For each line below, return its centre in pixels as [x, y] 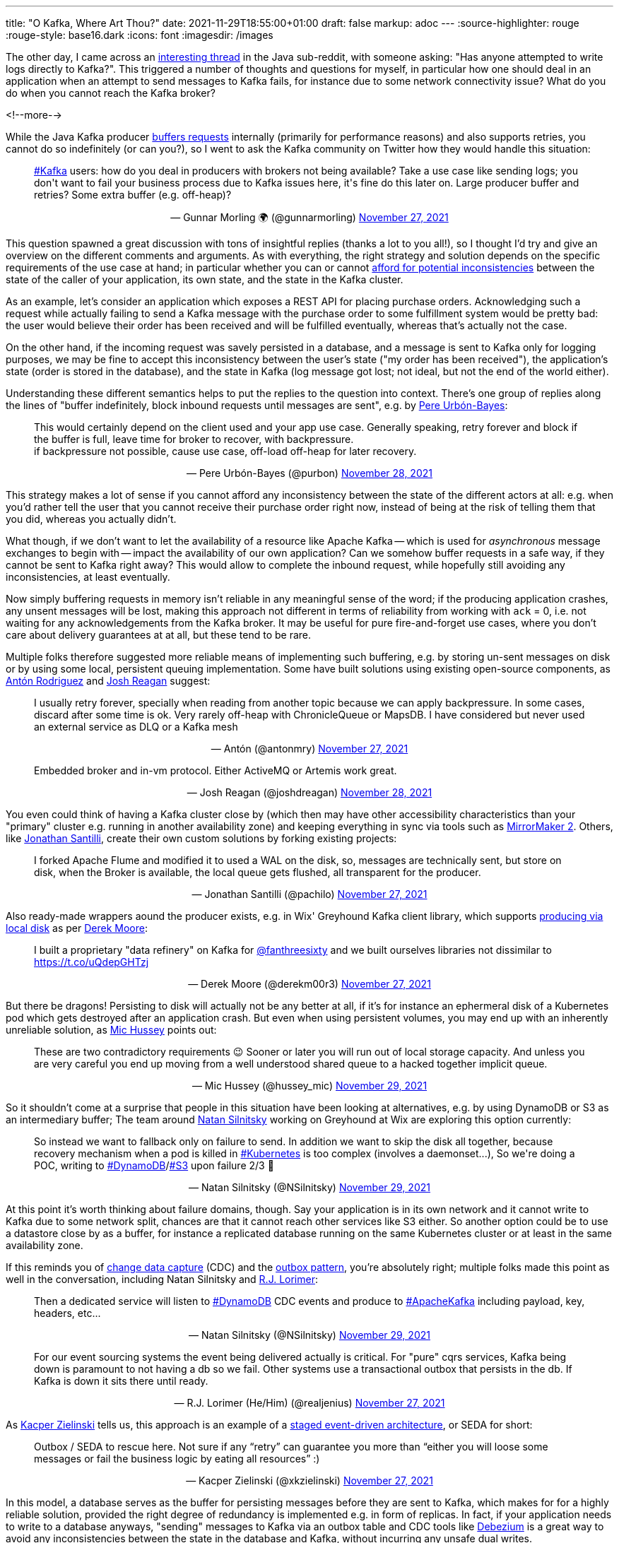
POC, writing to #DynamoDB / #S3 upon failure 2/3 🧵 [154, 1165]
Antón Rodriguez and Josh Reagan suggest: [108, 681]
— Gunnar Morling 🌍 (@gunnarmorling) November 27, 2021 [309, 217]
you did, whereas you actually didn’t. [91, 519]
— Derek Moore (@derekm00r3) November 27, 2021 [309, 984]
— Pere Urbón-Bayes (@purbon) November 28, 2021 [309, 473]
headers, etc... [67, 1313]
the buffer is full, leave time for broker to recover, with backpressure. [194, 439]
